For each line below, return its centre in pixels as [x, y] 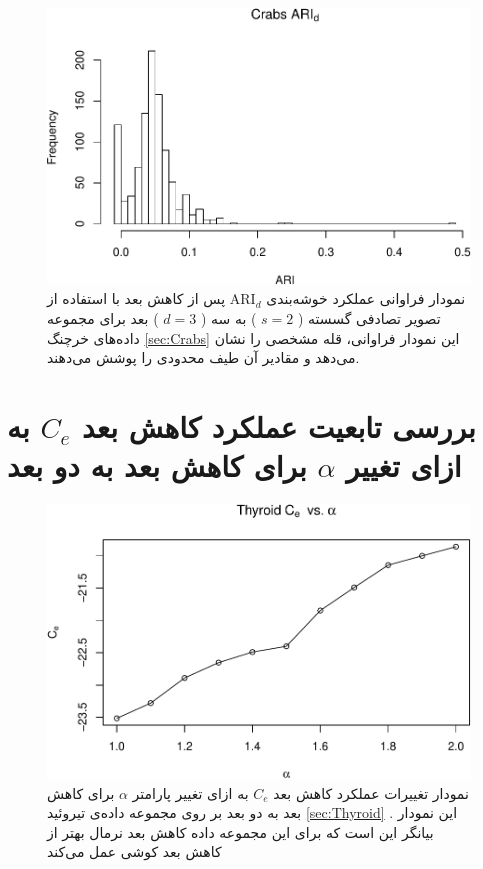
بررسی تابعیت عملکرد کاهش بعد [278, 425]
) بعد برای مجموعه [103, 317]
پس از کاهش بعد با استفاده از [136, 298]
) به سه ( [228, 317]
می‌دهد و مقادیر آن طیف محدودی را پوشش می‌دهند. [203, 357]
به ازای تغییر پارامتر [190, 792]
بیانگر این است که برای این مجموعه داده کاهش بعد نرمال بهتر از [240, 831]
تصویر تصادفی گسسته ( [369, 317]
